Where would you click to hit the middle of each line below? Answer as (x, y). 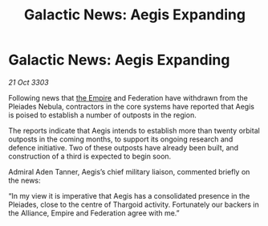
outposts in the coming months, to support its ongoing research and (121, 139)
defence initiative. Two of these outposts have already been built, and (124, 147)
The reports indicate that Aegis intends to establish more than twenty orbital (134, 130)
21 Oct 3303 (29, 82)
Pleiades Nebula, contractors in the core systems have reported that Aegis (132, 106)
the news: (25, 180)
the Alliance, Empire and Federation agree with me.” (94, 213)
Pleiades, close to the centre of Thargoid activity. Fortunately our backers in (134, 204)
